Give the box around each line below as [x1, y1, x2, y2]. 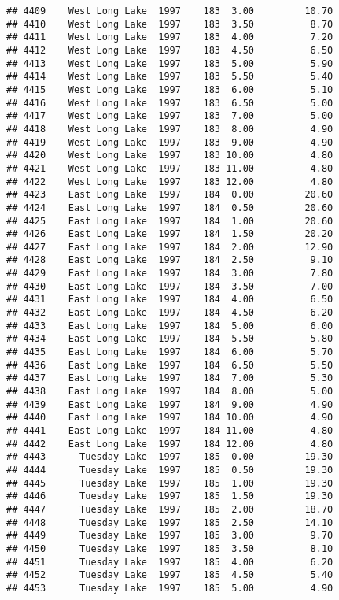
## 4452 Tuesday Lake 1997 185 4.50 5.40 [6, 569, 333, 581]
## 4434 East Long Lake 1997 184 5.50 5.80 [6, 333, 333, 345]
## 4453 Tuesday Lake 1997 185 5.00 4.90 [6, 582, 333, 594]
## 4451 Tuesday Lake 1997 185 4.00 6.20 [6, 556, 333, 568]
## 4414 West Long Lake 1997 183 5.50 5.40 [6, 71, 333, 83]
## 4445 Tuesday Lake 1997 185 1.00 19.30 [6, 477, 333, 489]
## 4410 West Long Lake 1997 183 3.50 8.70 [6, 18, 333, 30]
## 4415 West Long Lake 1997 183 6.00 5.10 [6, 83, 333, 95]
